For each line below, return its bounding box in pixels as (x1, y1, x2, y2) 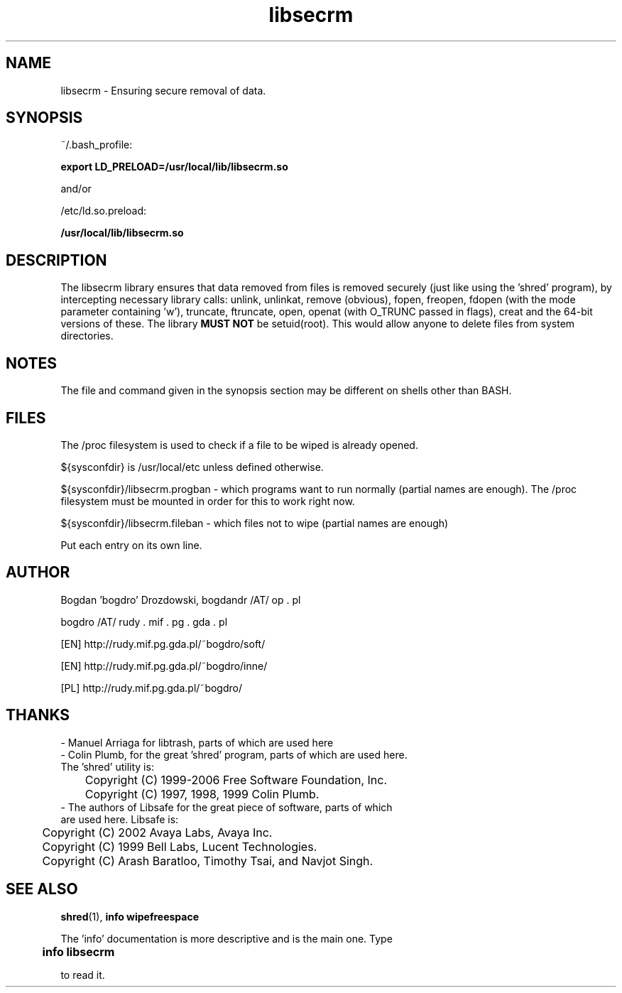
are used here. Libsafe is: (60, 813, 179, 825)
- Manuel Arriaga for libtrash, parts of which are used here (60, 736, 334, 749)
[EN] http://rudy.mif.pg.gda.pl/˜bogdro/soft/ (60, 637, 266, 650)
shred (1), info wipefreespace (60, 910, 200, 923)
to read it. (60, 968, 105, 981)
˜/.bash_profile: (60, 139, 133, 151)
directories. (60, 330, 114, 342)
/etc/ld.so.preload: (60, 205, 147, 217)
